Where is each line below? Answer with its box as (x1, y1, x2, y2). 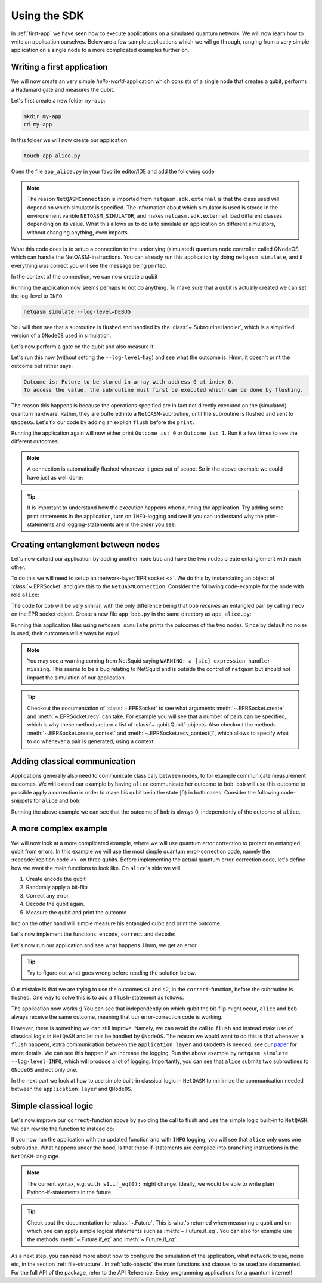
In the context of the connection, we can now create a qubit (11, 273, 158, 280)
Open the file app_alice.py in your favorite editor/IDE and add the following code (11, 168, 215, 175)
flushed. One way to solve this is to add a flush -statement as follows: (11, 994, 184, 1001)
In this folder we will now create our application (11, 137, 128, 144)
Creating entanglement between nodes (11, 540, 160, 550)
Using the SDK (11, 9, 85, 22)
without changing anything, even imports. (27, 228, 129, 236)
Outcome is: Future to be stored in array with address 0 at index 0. (23, 378, 235, 385)
